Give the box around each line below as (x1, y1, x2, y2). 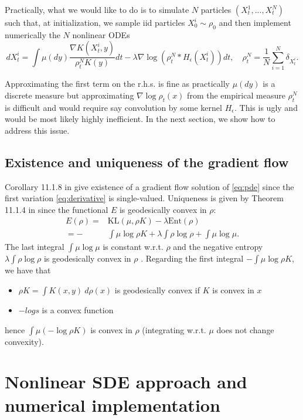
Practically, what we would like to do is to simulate (5, 4, 189, 15)
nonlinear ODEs (72, 28, 130, 40)
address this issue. (5, 124, 70, 136)
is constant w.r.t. (103, 241, 164, 253)
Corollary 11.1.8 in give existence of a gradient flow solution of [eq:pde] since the (5, 180, 294, 192)
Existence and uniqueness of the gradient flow (5, 153, 289, 171)
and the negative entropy (173, 241, 263, 253)
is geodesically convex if (114, 283, 200, 296)
